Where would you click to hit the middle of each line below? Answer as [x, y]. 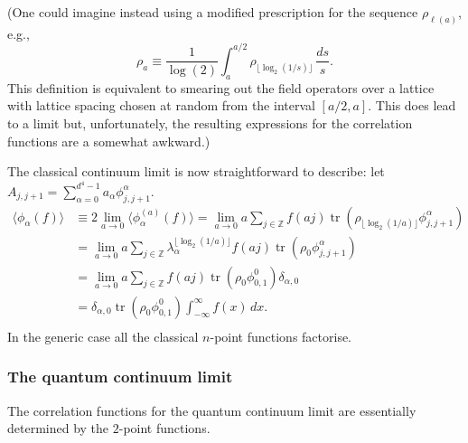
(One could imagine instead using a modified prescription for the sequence [213, 12]
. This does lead [412, 105]
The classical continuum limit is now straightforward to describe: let [196, 171]
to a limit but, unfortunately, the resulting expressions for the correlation [210, 123]
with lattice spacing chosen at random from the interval [161, 105]
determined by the [58, 428]
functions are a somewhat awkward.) [109, 141]
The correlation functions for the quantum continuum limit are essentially [212, 410]
